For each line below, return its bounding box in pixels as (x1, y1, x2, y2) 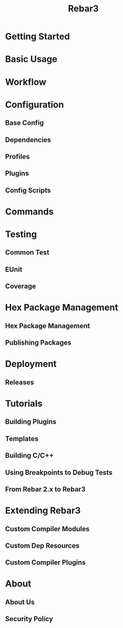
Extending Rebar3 (5, 505, 81, 516)
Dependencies (5, 135, 51, 144)
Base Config (5, 119, 44, 127)
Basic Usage (5, 54, 58, 65)
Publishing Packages (5, 338, 71, 347)
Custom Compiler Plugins (5, 559, 86, 567)
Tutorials (5, 398, 43, 409)
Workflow (5, 76, 47, 87)
